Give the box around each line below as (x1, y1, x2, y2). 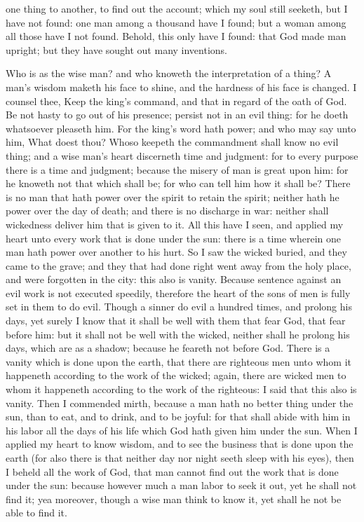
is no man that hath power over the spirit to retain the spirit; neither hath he (6, 189, 339, 204)
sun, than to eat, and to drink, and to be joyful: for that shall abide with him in (6, 409, 351, 424)
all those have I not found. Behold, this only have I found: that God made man (6, 29, 346, 43)
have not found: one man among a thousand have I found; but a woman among (6, 15, 346, 29)
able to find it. (6, 505, 67, 520)
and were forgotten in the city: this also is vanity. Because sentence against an (6, 272, 342, 287)
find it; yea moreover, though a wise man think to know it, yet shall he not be (6, 491, 342, 506)
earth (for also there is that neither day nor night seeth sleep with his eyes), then (6, 451, 354, 465)
